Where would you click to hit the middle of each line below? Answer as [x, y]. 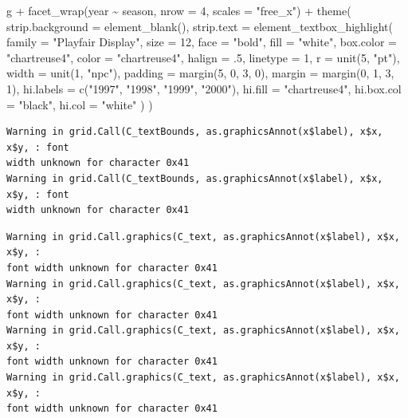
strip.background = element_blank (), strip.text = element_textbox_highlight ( [200, 26]
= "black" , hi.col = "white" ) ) [80, 104]
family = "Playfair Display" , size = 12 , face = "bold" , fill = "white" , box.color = [202, 42]
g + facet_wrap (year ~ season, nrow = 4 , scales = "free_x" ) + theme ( [179, 10]
